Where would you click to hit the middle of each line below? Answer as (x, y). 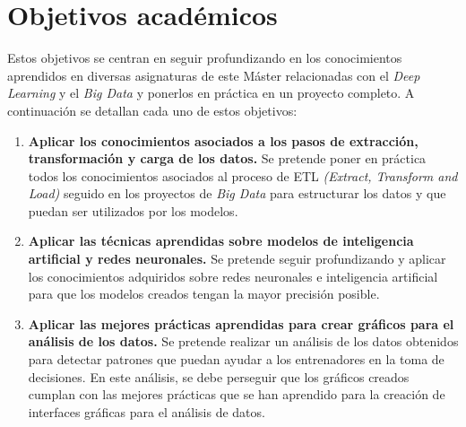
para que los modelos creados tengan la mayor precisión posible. (204, 294)
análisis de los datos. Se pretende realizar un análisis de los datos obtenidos (243, 341)
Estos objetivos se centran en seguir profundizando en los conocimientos (205, 58)
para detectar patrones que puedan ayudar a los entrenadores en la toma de (236, 359)
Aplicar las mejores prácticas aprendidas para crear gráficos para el (241, 323)
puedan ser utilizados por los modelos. (133, 210)
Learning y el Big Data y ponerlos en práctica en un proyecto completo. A (211, 93)
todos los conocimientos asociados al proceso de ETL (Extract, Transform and (243, 175)
